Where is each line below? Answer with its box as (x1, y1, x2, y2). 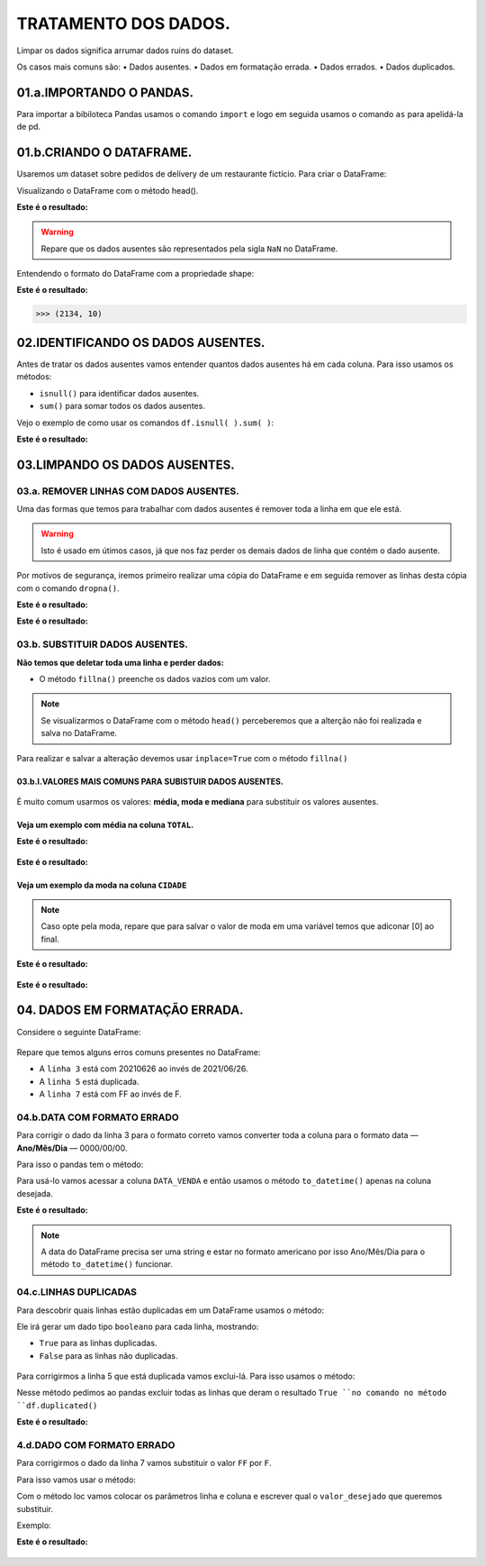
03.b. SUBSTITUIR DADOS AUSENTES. (16, 638, 188, 651)
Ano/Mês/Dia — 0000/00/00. (16, 1143, 128, 1153)
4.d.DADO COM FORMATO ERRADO (16, 1439, 175, 1452)
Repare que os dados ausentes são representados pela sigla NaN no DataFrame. (40, 243, 338, 254)
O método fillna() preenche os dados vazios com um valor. (39, 673, 271, 684)
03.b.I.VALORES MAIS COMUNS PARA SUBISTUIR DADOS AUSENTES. (16, 776, 283, 787)
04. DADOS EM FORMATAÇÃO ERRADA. (16, 1003, 244, 1018)
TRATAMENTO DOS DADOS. (16, 14, 231, 33)
